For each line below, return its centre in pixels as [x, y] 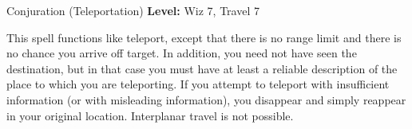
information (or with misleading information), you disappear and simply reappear [206, 99]
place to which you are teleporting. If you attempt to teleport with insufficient [198, 84]
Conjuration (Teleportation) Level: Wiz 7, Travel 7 [133, 10]
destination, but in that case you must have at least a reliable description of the [202, 68]
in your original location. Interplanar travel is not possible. [150, 115]
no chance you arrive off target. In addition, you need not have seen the [182, 53]
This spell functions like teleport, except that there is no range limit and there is [204, 37]
